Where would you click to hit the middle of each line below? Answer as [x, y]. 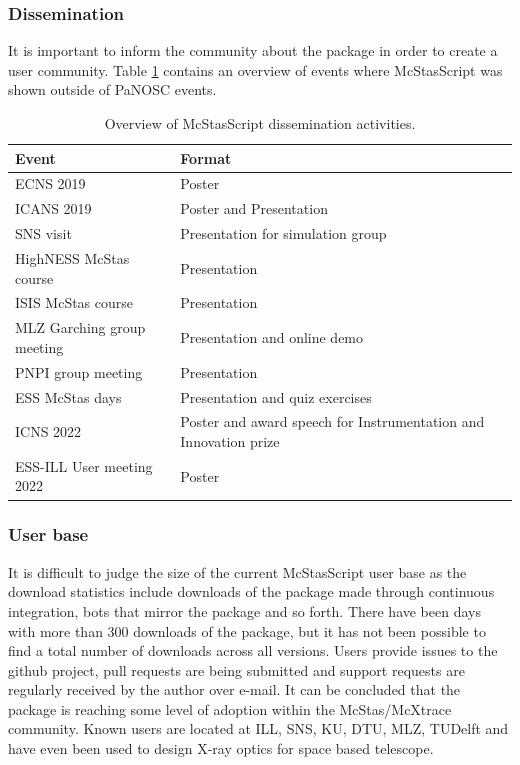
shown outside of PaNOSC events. [112, 89]
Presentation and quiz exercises [276, 396]
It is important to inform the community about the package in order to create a [253, 50]
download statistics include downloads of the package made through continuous [251, 591]
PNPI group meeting [79, 371]
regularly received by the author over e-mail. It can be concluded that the [234, 689]
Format [206, 157]
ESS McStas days [68, 396]
